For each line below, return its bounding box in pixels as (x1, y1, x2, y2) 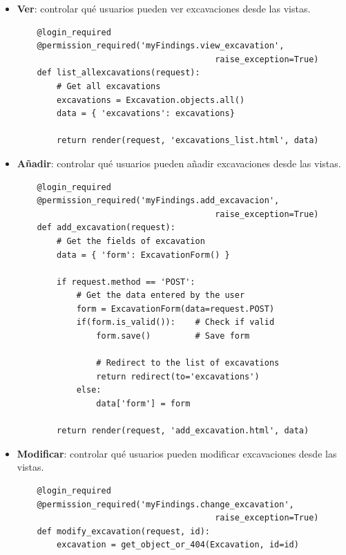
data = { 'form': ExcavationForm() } (57, 250, 230, 260)
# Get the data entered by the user (76, 290, 245, 301)
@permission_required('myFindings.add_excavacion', (37, 196, 280, 206)
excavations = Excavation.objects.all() (57, 95, 245, 105)
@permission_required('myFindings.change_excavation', (37, 499, 294, 509)
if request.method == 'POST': (57, 276, 195, 287)
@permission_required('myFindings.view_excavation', (37, 41, 285, 51)
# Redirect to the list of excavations (96, 358, 280, 368)
